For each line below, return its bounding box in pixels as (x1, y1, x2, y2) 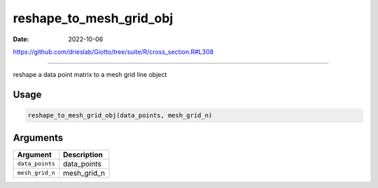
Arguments (13, 131, 64, 143)
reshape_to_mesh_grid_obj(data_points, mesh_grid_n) (27, 112, 213, 120)
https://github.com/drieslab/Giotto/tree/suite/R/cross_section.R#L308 (13, 48, 213, 56)
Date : (13, 35, 29, 43)
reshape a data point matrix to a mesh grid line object (13, 71, 167, 79)
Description (63, 150, 103, 159)
